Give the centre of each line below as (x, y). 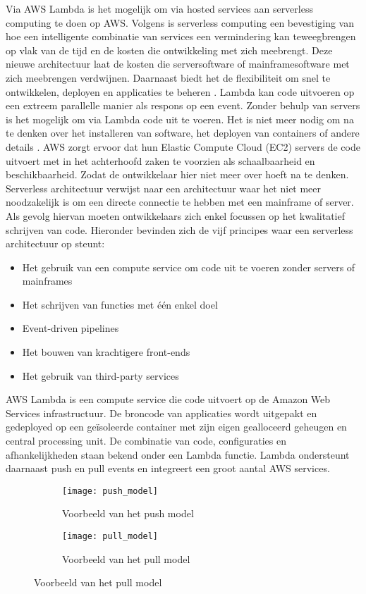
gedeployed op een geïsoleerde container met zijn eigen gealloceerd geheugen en (176, 427)
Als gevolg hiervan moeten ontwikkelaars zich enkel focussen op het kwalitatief (176, 215)
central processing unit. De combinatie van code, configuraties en (146, 441)
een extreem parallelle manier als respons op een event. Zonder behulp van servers (183, 105)
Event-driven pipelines (71, 328)
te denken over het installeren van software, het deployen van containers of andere (183, 133)
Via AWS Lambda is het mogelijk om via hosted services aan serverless (159, 8)
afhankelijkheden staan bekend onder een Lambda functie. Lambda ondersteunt (178, 454)
